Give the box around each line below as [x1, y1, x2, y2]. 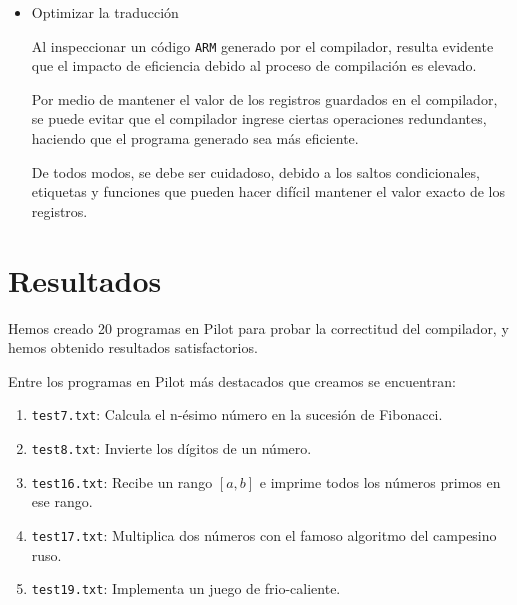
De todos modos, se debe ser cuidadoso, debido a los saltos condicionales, [31, 161, 480, 182]
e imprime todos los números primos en [259, 471, 501, 492]
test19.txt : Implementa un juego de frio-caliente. [31, 578, 341, 599]
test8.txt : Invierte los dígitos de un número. [31, 437, 312, 458]
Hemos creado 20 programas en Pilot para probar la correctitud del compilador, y [8, 317, 509, 338]
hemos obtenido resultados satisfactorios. [8, 337, 258, 358]
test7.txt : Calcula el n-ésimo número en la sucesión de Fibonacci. [31, 404, 443, 425]
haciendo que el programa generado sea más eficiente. [31, 128, 359, 149]
